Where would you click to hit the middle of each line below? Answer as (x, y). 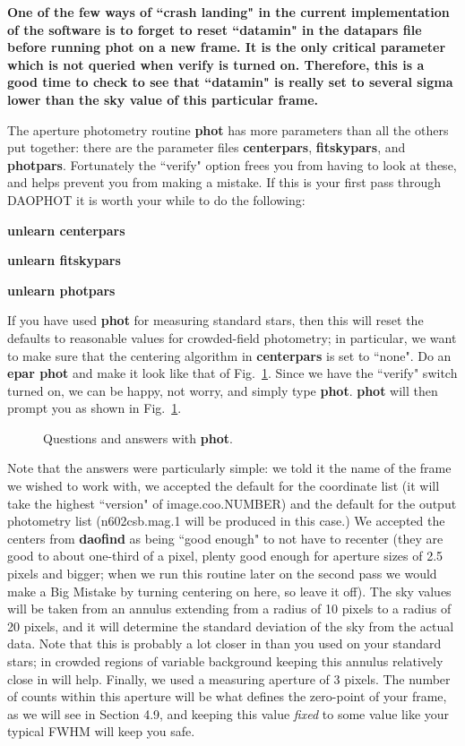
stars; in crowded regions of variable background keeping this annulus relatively (225, 661)
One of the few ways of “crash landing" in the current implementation (228, 12)
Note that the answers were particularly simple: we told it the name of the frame (229, 468)
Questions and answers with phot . (138, 437)
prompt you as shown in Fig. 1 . (95, 408)
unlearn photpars (61, 290)
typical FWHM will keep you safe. (101, 731)
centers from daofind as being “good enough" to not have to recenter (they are (225, 538)
